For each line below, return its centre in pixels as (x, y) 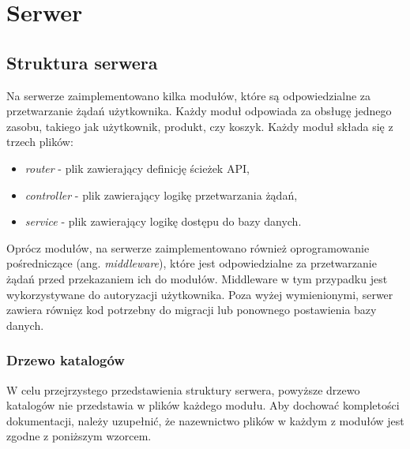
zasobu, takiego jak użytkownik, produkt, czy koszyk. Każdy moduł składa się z (200, 126)
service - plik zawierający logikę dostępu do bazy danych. (163, 221)
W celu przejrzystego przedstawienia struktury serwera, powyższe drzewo (183, 389)
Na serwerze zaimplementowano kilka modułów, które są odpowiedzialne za (189, 95)
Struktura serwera (82, 62)
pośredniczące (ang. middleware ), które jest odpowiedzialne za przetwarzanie (192, 263)
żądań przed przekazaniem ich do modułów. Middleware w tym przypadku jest (197, 278)
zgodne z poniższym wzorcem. (79, 436)
